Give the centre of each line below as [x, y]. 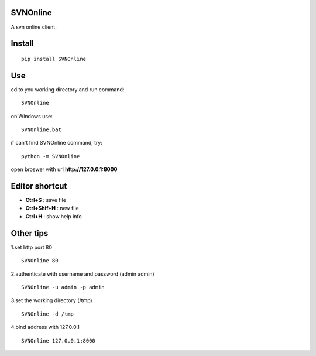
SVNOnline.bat [41, 130]
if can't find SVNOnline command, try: [56, 143]
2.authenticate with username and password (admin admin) [83, 274]
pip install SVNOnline [54, 59]
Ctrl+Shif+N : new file [52, 208]
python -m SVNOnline [51, 156]
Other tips [30, 233]
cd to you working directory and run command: [68, 89]
